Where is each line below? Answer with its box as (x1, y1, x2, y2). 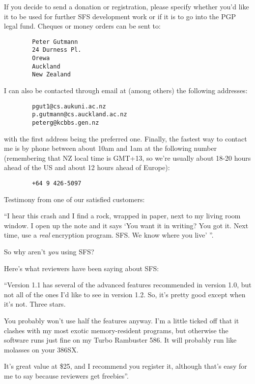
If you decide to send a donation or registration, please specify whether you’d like (4, 1, 249, 11)
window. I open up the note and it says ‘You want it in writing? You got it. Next (4, 220, 249, 230)
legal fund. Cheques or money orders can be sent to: (4, 21, 161, 31)
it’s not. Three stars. (4, 299, 66, 309)
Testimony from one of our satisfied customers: (4, 194, 145, 204)
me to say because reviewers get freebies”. (4, 370, 129, 381)
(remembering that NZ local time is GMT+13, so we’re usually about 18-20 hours (4, 152, 251, 163)
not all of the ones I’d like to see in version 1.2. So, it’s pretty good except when (4, 289, 246, 299)
